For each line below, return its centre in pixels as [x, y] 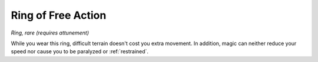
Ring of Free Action [59, 15]
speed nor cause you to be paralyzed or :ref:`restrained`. [80, 51]
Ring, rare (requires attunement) [50, 33]
